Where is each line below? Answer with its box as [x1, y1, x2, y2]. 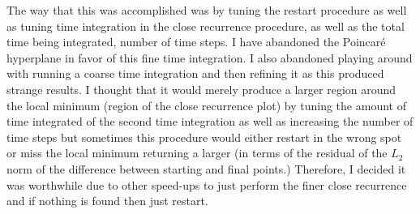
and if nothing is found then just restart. [6, 192, 208, 209]
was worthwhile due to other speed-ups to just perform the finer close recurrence [6, 176, 407, 193]
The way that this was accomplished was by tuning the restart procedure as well [6, 2, 407, 18]
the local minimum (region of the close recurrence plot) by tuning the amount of [6, 96, 406, 113]
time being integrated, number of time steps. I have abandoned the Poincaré [6, 33, 386, 50]
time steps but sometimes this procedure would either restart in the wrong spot [6, 128, 402, 145]
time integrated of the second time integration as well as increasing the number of [6, 113, 414, 130]
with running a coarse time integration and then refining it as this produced [6, 65, 384, 82]
